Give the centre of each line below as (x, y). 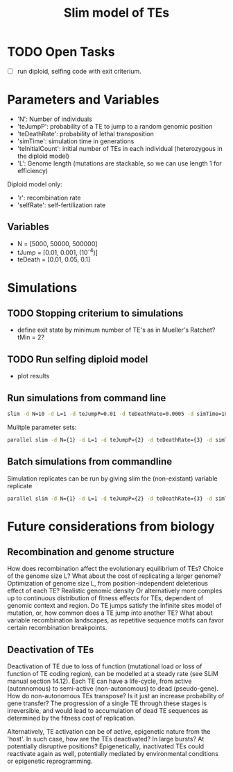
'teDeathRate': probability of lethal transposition (85, 134)
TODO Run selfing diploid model (78, 359)
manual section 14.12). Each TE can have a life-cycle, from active (100, 681)
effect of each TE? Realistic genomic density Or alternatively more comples (115, 591)
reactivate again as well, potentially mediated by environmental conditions (113, 754)
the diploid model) (43, 156)
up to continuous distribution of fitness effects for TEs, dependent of (105, 598)
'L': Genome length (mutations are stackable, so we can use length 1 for (119, 163)
